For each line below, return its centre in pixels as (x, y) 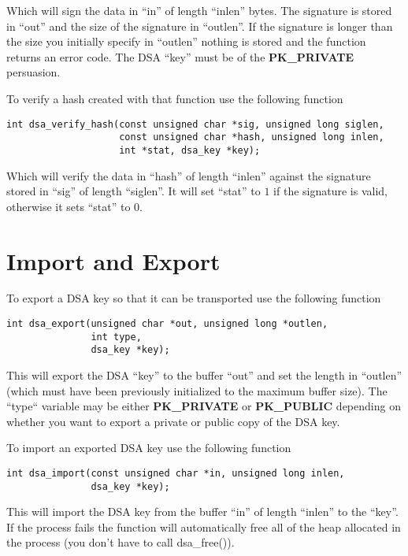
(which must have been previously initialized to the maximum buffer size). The (197, 390)
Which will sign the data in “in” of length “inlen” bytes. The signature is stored (199, 10)
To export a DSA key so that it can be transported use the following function (194, 298)
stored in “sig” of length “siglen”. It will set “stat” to (134, 191)
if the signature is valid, (330, 191)
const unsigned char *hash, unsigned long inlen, (252, 137)
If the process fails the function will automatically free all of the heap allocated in (204, 526)
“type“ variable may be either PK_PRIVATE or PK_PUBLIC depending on (204, 406)
